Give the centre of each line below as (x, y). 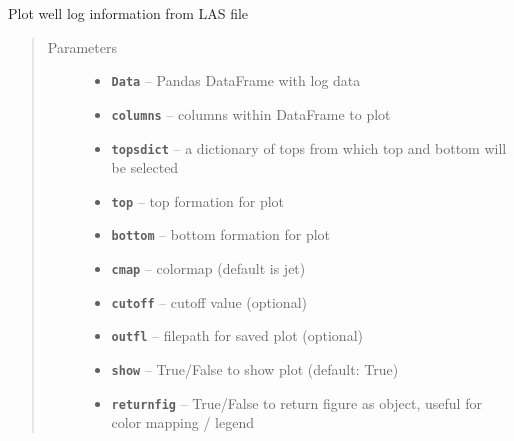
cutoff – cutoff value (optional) (209, 301)
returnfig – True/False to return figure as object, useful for (296, 402)
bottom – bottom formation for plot (221, 234)
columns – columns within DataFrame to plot (251, 113)
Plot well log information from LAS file (128, 13)
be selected (145, 167)
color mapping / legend (182, 422)
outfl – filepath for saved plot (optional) (237, 335)
